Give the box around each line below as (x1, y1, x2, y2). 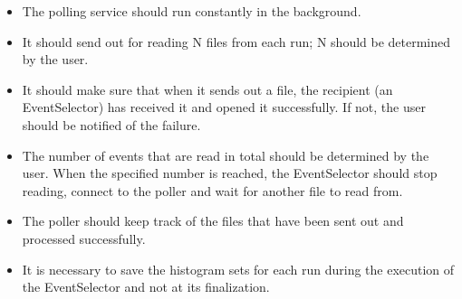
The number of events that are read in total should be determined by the (22, 145, 429, 164)
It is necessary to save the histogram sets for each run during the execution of (22, 259, 455, 278)
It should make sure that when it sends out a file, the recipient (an (22, 79, 393, 98)
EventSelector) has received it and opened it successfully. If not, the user (22, 98, 426, 117)
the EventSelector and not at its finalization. (22, 277, 270, 296)
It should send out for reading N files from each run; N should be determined (22, 32, 451, 51)
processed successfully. (22, 229, 146, 248)
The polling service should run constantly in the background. (22, 2, 361, 20)
